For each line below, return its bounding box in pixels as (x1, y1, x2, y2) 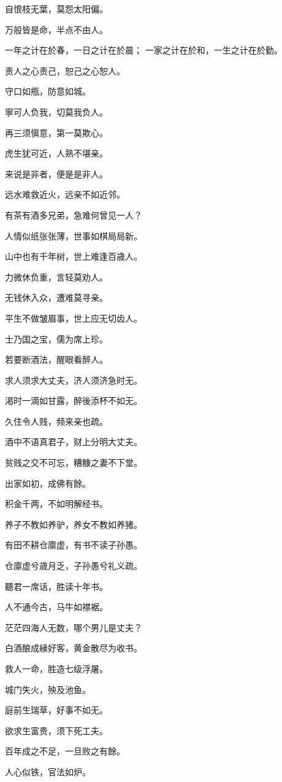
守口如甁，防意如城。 (5, 85, 91, 98)
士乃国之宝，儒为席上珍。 (5, 332, 108, 345)
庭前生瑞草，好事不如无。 (5, 703, 108, 716)
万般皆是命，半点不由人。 (5, 23, 108, 36)
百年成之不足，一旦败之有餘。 (5, 745, 125, 757)
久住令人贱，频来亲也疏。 (5, 414, 108, 427)
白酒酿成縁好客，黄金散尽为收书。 (5, 641, 142, 654)
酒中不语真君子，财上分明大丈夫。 (5, 435, 142, 448)
